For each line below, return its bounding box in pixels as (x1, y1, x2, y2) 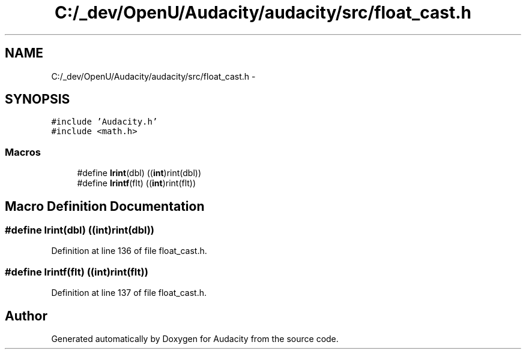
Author (5, 308, 47, 323)
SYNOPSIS (5, 92, 70, 107)
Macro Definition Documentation (5, 198, 205, 214)
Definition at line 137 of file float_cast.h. (51, 288, 207, 298)
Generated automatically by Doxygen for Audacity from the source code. (51, 334, 339, 344)
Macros (5, 146, 41, 158)
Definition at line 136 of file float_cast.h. (51, 246, 207, 256)
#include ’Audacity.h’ (51, 117, 158, 127)
